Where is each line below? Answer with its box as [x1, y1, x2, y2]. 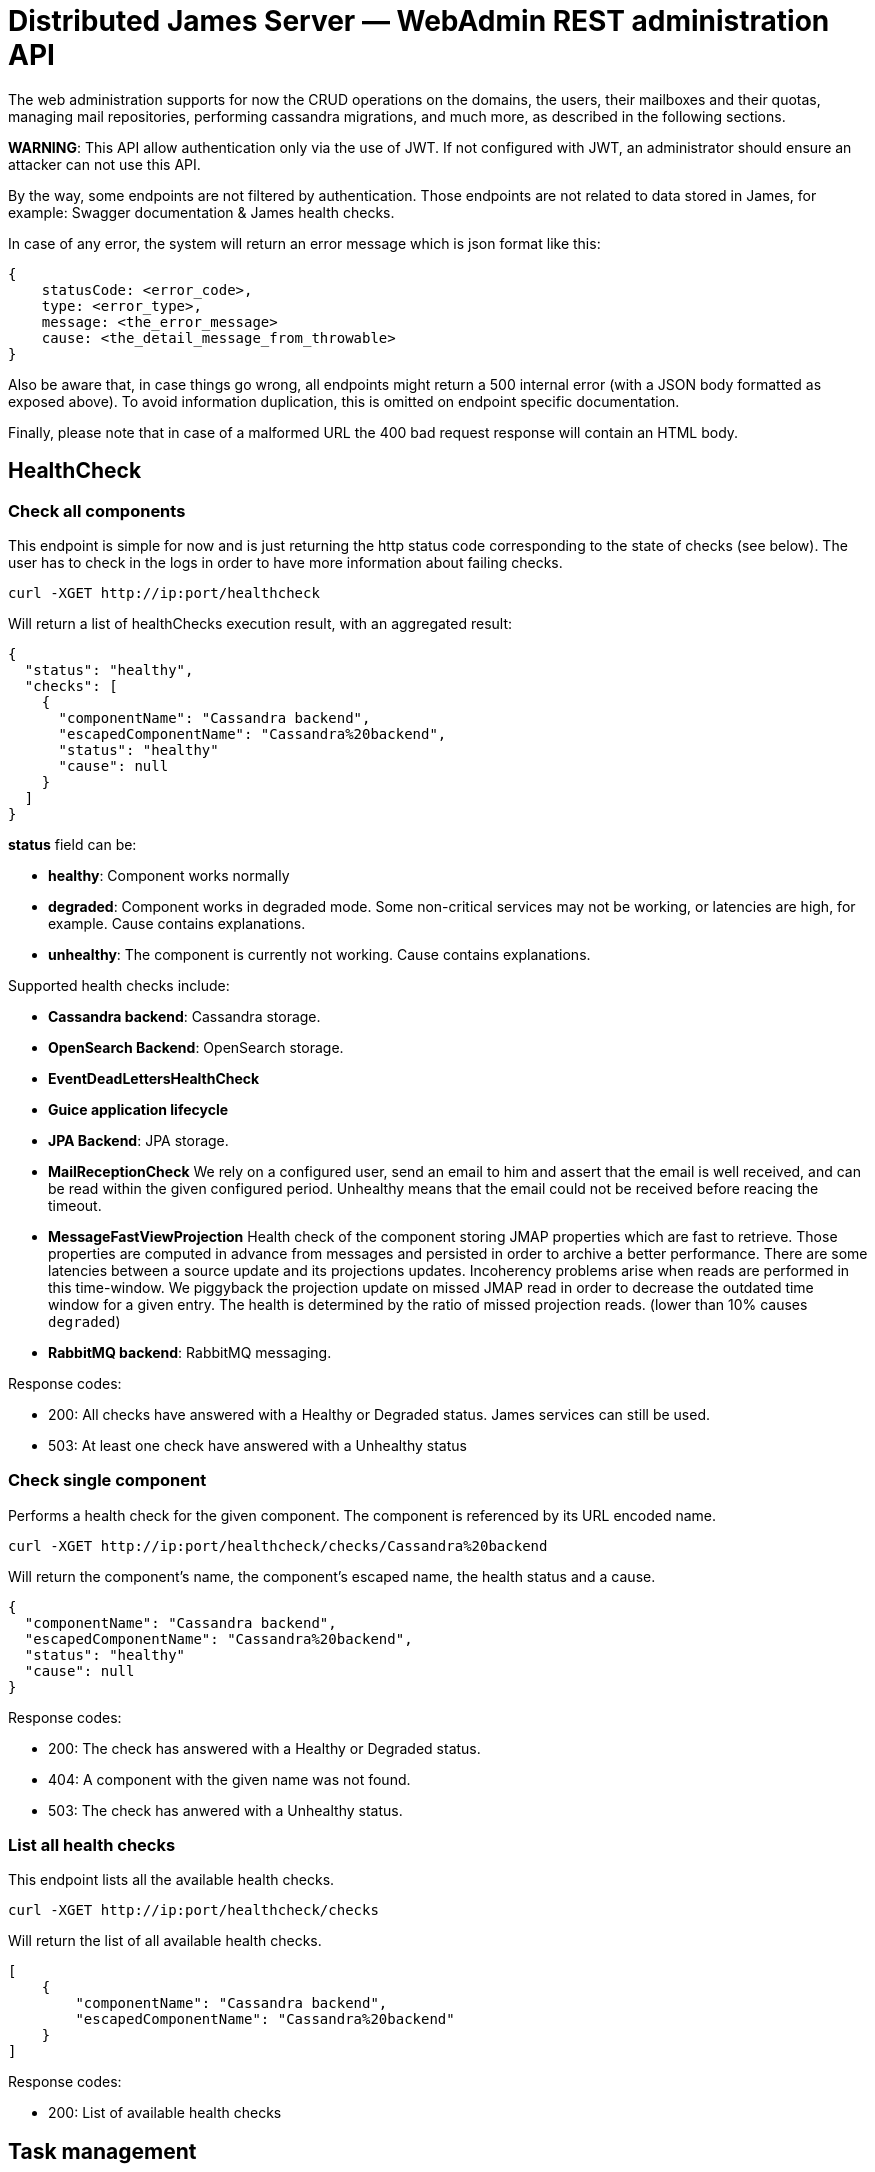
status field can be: [8, 835, 137, 853]
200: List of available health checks [48, 2104, 282, 2122]
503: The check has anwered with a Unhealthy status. [48, 1801, 403, 1819]
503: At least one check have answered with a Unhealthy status [48, 1436, 467, 1454]
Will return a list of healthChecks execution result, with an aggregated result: [8, 614, 513, 632]
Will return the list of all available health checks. [8, 1932, 322, 1950]
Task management [8, 2138, 197, 2164]
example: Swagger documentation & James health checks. [8, 203, 395, 221]
